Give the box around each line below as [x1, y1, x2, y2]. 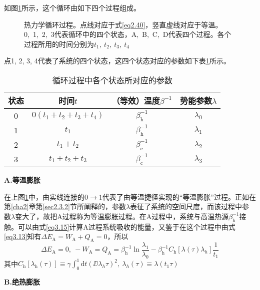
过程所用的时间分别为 [24, 38, 94, 49]
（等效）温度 [111, 94, 160, 106]
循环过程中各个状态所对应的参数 [52, 74, 172, 86]
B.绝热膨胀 [4, 277, 40, 287]
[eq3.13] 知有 [4, 231, 41, 242]
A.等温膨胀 [4, 174, 40, 185]
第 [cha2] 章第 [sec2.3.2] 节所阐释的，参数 [4, 201, 126, 212]
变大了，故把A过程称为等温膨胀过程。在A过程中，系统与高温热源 [15, 211, 229, 221]
